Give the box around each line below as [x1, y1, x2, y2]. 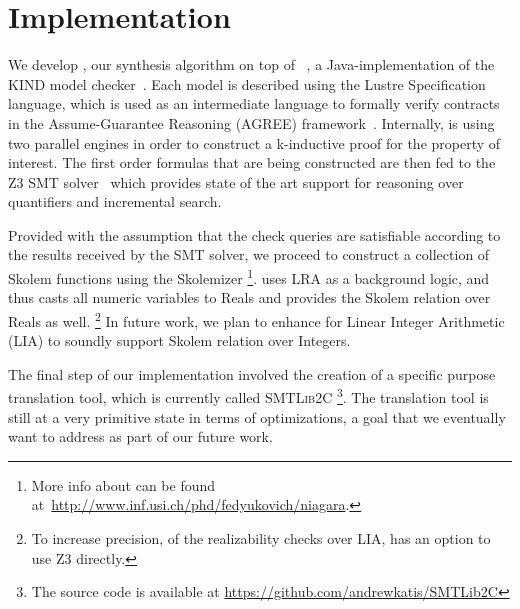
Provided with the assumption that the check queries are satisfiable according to [8, 224, 501, 245]
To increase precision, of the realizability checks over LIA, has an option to [31, 527, 491, 548]
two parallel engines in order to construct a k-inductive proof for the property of [8, 132, 501, 153]
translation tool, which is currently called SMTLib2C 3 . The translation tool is [8, 384, 489, 407]
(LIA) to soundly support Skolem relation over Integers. [8, 330, 351, 351]
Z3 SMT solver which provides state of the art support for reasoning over [8, 171, 464, 192]
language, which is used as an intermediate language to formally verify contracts [8, 93, 500, 114]
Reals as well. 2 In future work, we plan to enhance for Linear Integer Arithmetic [8, 307, 505, 331]
